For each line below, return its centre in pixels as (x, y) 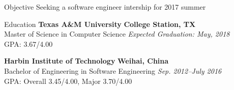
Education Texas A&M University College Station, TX (100, 24)
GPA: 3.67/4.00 (28, 43)
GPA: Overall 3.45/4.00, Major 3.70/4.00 (68, 81)
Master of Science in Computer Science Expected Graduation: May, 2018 (117, 34)
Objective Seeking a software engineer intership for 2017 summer (105, 7)
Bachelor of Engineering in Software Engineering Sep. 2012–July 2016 (113, 70)
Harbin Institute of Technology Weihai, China (86, 61)
